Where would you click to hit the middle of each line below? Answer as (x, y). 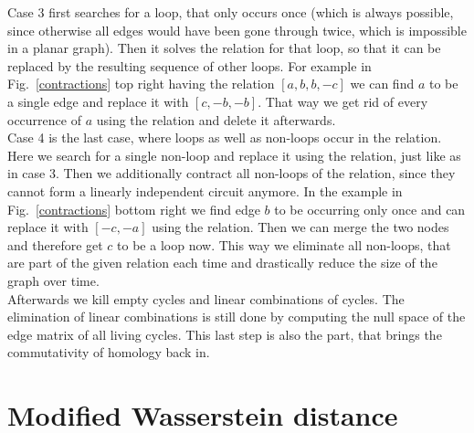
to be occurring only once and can (370, 209)
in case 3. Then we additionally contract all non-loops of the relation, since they (232, 173)
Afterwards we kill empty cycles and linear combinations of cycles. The (206, 298)
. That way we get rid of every (343, 101)
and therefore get (55, 244)
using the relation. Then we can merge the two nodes (300, 227)
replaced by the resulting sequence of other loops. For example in (190, 65)
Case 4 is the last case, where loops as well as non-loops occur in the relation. (225, 137)
